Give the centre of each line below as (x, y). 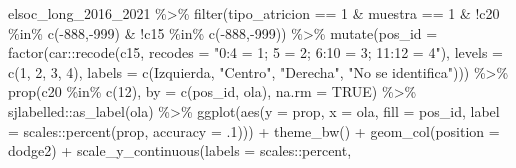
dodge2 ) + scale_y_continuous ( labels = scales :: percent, (180, 150)
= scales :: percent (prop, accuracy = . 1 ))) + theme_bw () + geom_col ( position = (254, 130)
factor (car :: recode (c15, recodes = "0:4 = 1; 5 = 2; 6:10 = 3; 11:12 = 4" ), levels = (255, 52)
